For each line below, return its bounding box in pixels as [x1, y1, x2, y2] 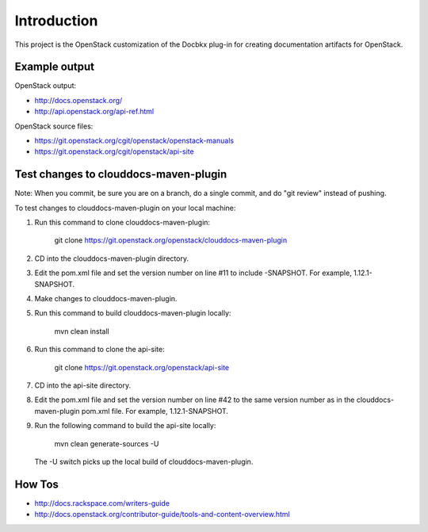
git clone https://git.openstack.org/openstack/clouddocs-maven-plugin [54, 235, 288, 245]
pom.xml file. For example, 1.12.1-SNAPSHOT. [81, 406, 229, 415]
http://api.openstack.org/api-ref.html [34, 107, 155, 117]
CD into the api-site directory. [34, 381, 132, 390]
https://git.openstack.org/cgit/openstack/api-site [34, 147, 194, 156]
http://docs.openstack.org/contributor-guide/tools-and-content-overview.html [34, 510, 290, 519]
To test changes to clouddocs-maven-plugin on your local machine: [14, 203, 236, 212]
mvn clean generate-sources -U [54, 438, 159, 448]
